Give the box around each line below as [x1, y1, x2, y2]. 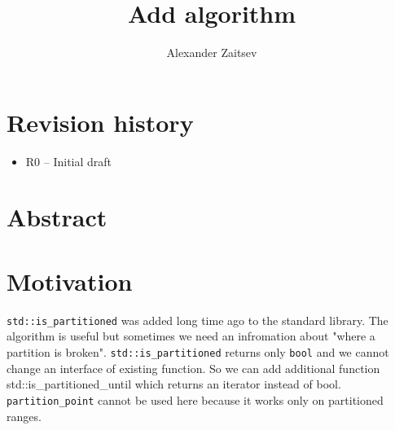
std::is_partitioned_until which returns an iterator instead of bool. [7, 375, 341, 393]
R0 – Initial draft [25, 152, 112, 169]
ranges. [7, 407, 42, 424]
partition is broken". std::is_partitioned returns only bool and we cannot [7, 344, 389, 360]
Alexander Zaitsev [166, 44, 257, 61]
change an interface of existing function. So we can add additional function [7, 359, 380, 376]
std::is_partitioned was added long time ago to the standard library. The [7, 311, 388, 328]
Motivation [7, 264, 133, 297]
